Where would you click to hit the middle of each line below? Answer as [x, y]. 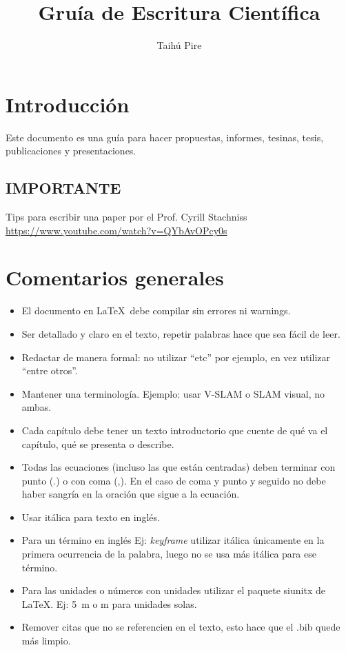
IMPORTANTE [63, 188]
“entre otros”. [50, 370]
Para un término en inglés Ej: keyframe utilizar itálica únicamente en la [173, 540]
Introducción [68, 104]
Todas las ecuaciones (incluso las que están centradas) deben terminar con [179, 467]
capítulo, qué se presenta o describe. [98, 444]
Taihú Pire [179, 45]
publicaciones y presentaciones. [71, 151]
